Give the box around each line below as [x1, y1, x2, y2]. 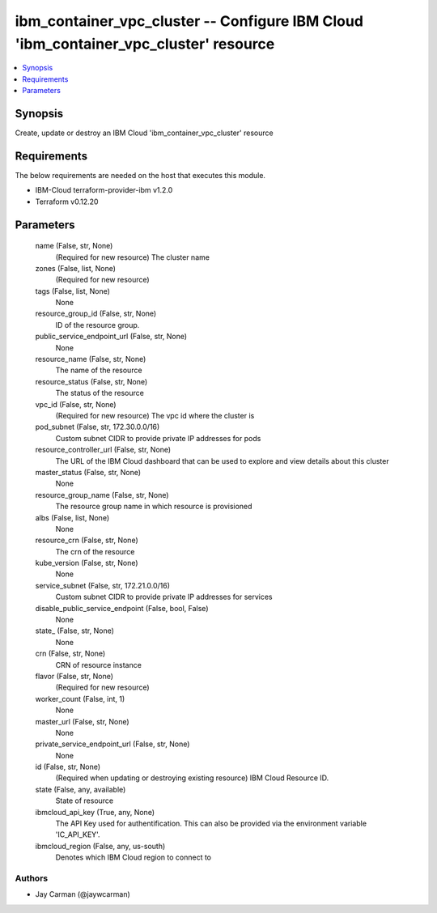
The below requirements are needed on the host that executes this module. [15, 170, 266, 180]
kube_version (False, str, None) [35, 558, 138, 568]
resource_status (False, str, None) [35, 376, 148, 386]
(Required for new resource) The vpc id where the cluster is [55, 410, 255, 420]
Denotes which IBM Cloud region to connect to [55, 852, 212, 862]
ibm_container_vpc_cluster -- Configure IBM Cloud [15, 12, 364, 30]
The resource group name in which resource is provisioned [55, 502, 252, 512]
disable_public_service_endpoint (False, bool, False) [35, 603, 209, 613]
